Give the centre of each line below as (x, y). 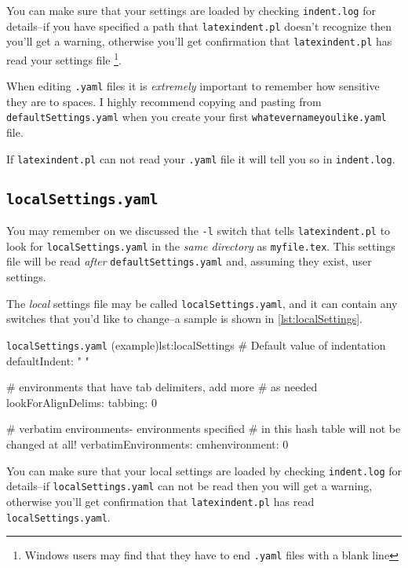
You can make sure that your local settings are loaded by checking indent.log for (204, 470)
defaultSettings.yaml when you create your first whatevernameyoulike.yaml (197, 117)
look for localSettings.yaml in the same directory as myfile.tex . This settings (201, 246)
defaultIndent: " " (48, 360)
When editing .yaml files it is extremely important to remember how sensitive (193, 86)
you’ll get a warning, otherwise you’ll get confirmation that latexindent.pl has (199, 41)
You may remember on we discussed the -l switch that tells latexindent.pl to (199, 231)
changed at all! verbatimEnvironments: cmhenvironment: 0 (148, 444)
